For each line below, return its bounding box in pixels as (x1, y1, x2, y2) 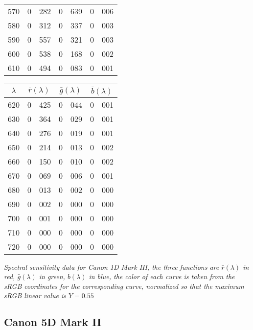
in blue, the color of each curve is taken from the (89, 271, 235, 282)
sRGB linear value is (4, 290, 66, 301)
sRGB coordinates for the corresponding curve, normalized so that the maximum (4, 281, 244, 291)
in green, (39, 271, 65, 282)
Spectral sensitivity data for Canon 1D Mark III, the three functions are (4, 261, 219, 272)
